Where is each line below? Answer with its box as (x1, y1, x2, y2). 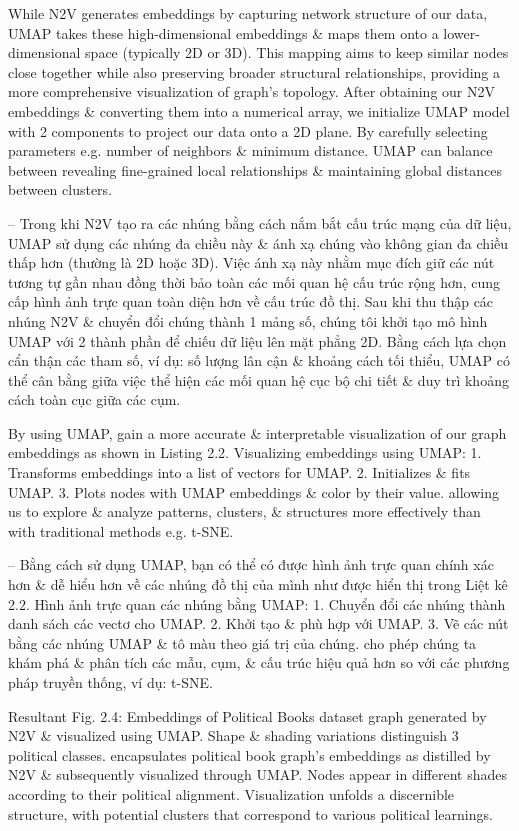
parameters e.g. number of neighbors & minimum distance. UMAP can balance (8, 140, 493, 161)
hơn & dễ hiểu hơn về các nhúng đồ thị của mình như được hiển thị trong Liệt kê (8, 574, 508, 595)
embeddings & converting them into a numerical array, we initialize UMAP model (8, 100, 510, 121)
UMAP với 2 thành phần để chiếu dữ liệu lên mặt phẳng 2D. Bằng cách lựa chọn (8, 330, 507, 351)
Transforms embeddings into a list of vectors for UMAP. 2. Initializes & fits (8, 462, 471, 483)
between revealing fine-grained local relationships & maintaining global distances (8, 159, 502, 180)
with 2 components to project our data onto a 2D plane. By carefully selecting (8, 120, 488, 141)
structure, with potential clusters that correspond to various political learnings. (8, 803, 493, 824)
